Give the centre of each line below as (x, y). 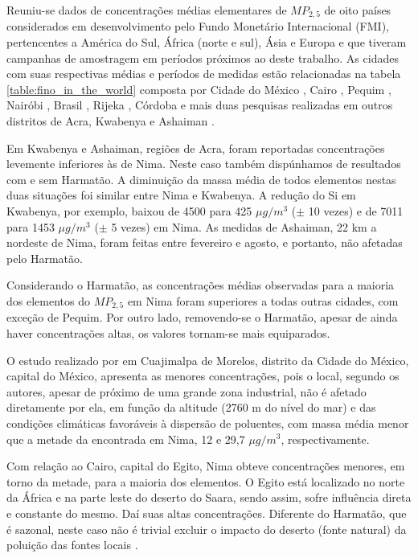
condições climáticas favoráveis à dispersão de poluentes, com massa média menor (208, 423)
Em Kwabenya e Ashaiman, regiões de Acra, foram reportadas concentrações (196, 148)
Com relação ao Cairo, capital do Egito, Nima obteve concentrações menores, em (206, 466)
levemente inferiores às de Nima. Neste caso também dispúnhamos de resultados (204, 164)
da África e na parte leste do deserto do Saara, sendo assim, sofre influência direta (209, 497)
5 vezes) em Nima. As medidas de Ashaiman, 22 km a (244, 226)
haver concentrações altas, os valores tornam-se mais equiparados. (168, 333)
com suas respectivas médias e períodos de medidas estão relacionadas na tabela (204, 74)
